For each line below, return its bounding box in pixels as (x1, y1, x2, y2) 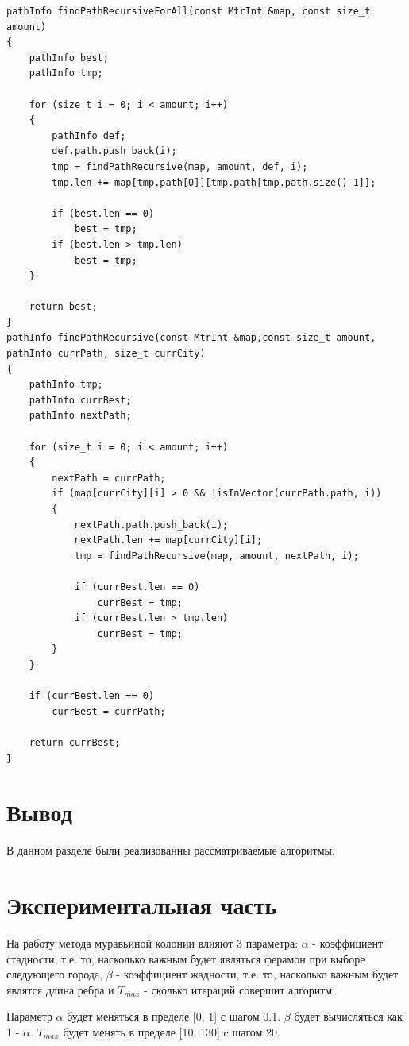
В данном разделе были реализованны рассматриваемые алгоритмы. (6, 842, 335, 859)
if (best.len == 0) (52, 207, 155, 219)
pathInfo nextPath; (29, 410, 132, 422)
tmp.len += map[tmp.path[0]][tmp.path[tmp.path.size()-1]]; (52, 176, 376, 188)
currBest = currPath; (52, 705, 166, 717)
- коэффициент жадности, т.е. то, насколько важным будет (116, 966, 399, 982)
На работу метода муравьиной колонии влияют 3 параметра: (6, 934, 299, 951)
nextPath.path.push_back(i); (74, 519, 229, 531)
